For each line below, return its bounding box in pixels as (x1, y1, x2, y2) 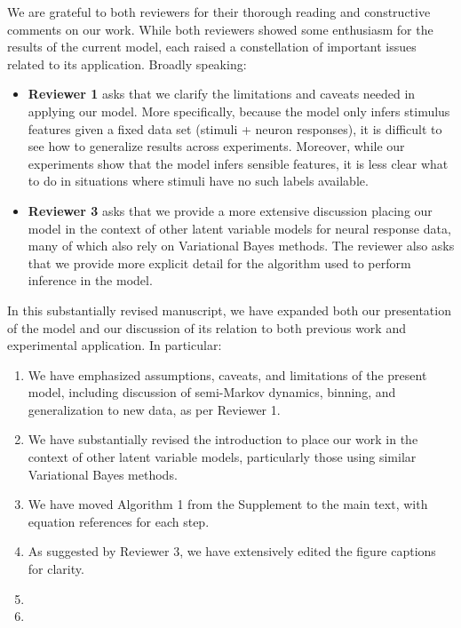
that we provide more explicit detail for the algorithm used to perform (28, 253, 411, 272)
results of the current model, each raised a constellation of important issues (7, 37, 417, 56)
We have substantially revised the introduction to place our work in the (28, 430, 418, 449)
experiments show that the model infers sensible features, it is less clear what (28, 154, 449, 172)
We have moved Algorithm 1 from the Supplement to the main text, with (28, 495, 428, 513)
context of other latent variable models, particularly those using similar (28, 448, 417, 466)
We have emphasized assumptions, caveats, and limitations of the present (28, 365, 427, 384)
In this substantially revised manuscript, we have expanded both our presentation (7, 300, 451, 319)
